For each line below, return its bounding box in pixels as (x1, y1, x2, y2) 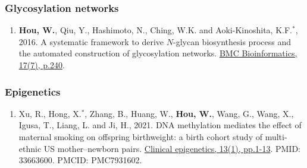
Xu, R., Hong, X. (18, 107, 82, 119)
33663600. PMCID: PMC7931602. (18, 154, 142, 166)
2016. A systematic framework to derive (18, 35, 164, 47)
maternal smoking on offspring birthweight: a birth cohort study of (18, 131, 262, 142)
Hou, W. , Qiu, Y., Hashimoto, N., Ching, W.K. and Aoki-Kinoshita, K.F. (18, 24, 292, 36)
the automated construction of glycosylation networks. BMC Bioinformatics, (18, 47, 297, 59)
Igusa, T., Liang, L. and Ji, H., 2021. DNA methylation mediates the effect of (18, 119, 302, 131)
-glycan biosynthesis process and (173, 35, 291, 47)
